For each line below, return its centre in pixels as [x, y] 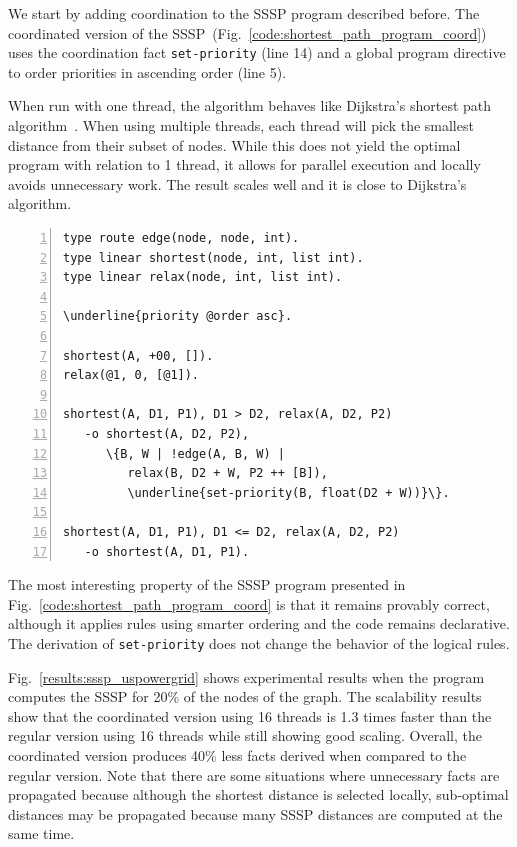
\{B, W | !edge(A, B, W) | [195, 453]
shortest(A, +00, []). [138, 355]
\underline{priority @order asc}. [178, 316]
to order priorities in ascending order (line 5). [147, 71]
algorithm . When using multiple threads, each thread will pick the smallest [241, 125]
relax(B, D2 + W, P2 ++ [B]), [227, 473]
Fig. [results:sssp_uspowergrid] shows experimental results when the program [246, 676]
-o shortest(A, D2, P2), [167, 433]
